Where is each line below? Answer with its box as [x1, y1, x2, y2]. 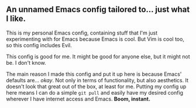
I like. [6, 14, 26, 24]
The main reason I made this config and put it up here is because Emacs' [6, 70, 182, 78]
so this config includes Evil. [6, 41, 72, 48]
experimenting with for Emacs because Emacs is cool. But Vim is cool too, [6, 35, 184, 43]
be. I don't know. [6, 59, 46, 66]
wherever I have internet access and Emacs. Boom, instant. [6, 95, 151, 102]
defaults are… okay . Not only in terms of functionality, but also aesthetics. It [6, 76, 189, 83]
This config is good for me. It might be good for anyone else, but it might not [6, 53, 190, 60]
